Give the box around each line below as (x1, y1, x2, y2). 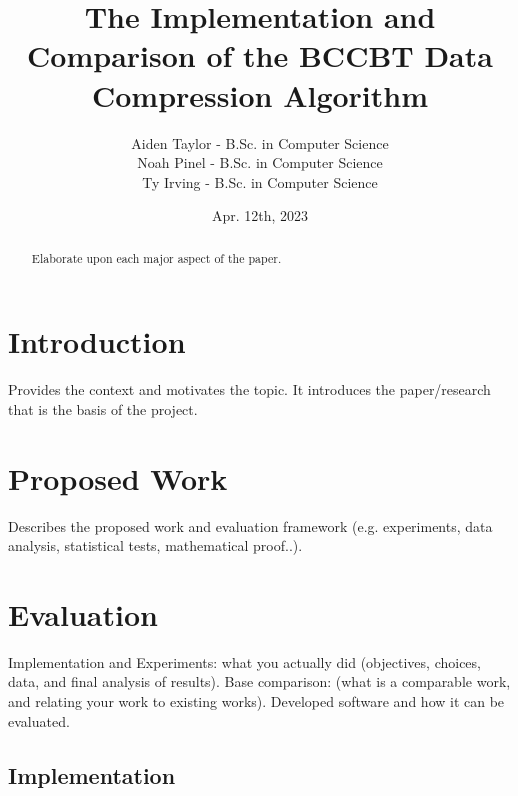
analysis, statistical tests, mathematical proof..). (8, 535, 303, 556)
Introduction (8, 321, 186, 362)
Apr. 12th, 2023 (211, 205, 309, 226)
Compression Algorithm (91, 74, 429, 115)
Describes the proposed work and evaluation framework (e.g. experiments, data (8, 515, 493, 536)
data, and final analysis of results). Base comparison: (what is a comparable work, (8, 671, 511, 692)
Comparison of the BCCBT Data (27, 35, 493, 76)
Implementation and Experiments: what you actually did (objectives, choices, (8, 651, 481, 672)
